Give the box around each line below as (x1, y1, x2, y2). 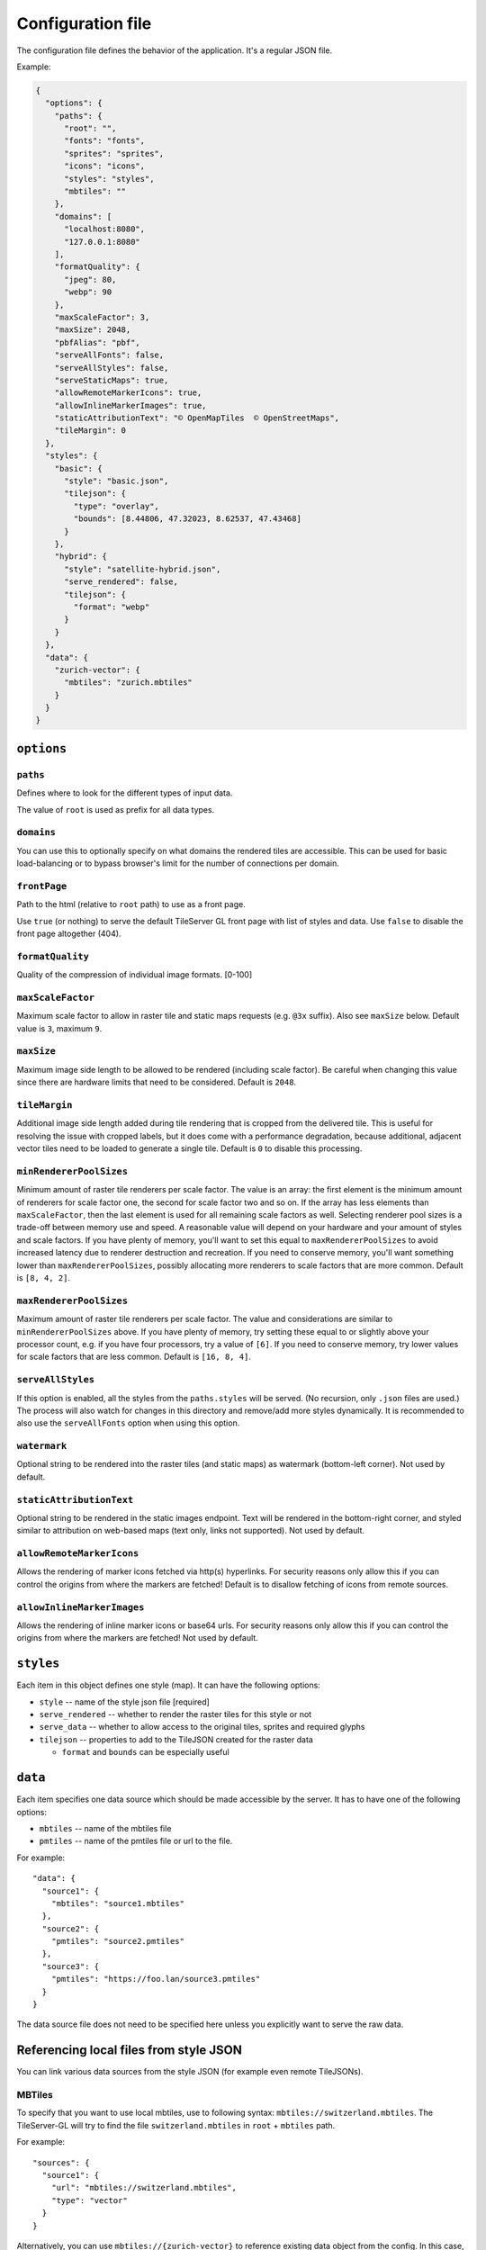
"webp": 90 (64, 287, 112, 297)
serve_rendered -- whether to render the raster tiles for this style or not (39, 1709, 312, 1720)
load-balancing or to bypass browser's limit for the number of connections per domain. (16, 858, 339, 868)
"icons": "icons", (64, 161, 146, 171)
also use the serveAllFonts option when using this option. (16, 1417, 240, 1428)
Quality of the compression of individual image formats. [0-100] (16, 969, 253, 980)
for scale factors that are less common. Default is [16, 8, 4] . (16, 1351, 252, 1363)
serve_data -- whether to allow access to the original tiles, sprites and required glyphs (39, 1722, 365, 1732)
